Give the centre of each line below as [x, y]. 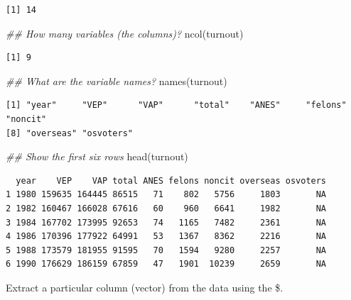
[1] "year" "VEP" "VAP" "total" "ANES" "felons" [176, 105]
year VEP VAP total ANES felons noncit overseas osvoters [171, 180]
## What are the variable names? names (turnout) [117, 80]
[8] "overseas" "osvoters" [69, 133]
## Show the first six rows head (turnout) [97, 156]
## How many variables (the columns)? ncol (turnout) [125, 33]
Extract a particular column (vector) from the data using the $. [145, 287]
